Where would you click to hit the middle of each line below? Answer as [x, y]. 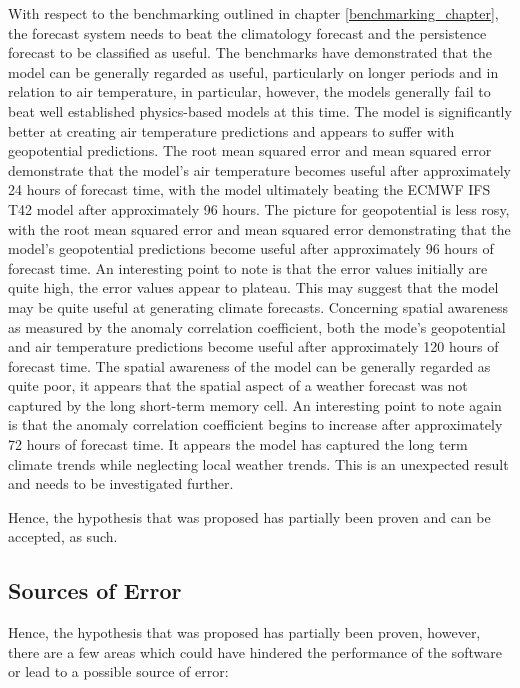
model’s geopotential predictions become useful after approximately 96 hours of [251, 248]
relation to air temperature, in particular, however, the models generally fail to [249, 91]
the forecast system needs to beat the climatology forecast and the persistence [247, 32]
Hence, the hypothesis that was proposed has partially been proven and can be [249, 516]
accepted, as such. [63, 536]
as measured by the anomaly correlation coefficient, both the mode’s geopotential [257, 326]
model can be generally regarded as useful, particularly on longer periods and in [253, 71]
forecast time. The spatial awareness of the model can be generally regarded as [249, 365]
